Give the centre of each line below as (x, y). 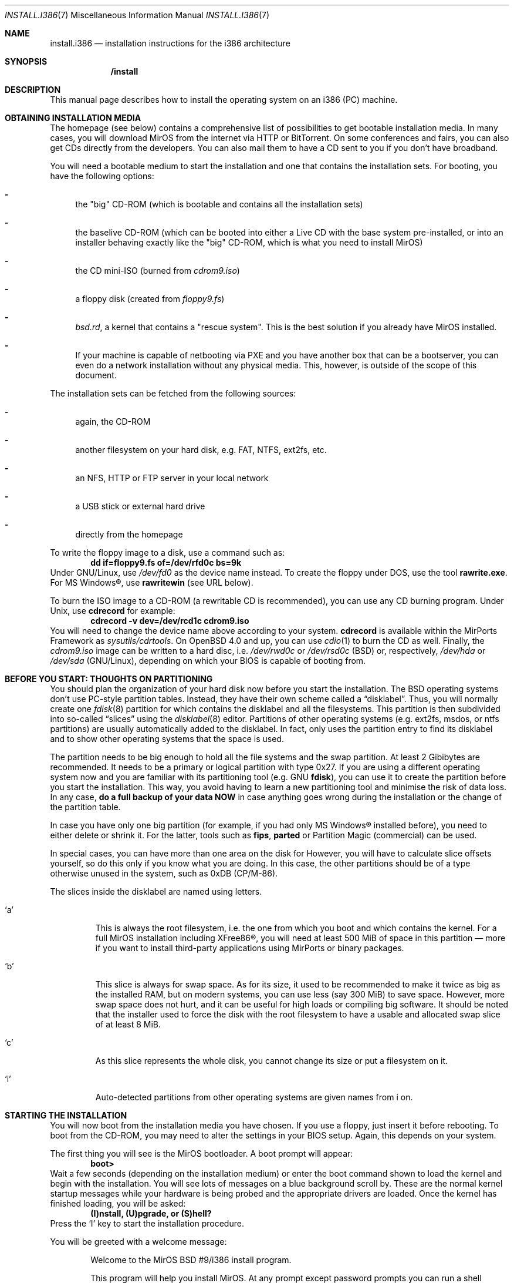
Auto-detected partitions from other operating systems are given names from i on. (254, 1097)
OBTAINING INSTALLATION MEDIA (73, 118)
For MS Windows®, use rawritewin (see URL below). (152, 582)
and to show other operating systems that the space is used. (167, 739)
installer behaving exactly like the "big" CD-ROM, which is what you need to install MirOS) (249, 242)
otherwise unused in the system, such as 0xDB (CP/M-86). (164, 873)
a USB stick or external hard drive (140, 506)
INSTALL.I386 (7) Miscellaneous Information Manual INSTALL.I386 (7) (137, 15)
